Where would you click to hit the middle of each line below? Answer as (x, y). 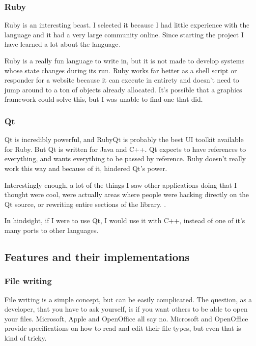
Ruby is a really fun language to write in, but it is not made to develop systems (125, 60)
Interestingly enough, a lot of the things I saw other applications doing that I (121, 185)
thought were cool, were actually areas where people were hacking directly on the (127, 194)
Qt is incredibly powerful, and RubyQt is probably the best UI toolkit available (124, 139)
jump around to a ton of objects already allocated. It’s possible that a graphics (123, 89)
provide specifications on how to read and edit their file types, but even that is (123, 328)
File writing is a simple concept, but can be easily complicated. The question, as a (128, 299)
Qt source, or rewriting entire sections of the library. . (85, 204)
